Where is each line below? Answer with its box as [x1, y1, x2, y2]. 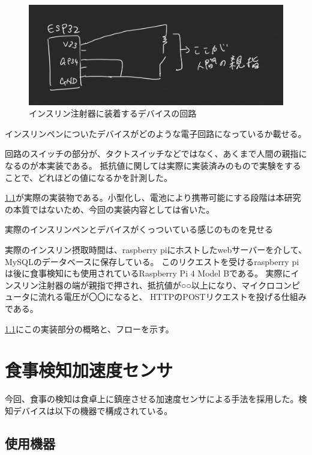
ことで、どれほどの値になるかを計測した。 [5, 171, 173, 183]
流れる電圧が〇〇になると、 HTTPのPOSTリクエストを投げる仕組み [38, 290, 307, 303]
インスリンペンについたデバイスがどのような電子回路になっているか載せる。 [5, 127, 307, 139]
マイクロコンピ [241, 278, 300, 291]
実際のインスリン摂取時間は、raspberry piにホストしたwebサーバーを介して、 [5, 243, 307, 255]
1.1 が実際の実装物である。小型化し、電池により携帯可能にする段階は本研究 [5, 191, 301, 204]
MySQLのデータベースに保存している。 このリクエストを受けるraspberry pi [5, 255, 299, 267]
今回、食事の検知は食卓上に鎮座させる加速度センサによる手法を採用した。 [5, 392, 299, 405]
